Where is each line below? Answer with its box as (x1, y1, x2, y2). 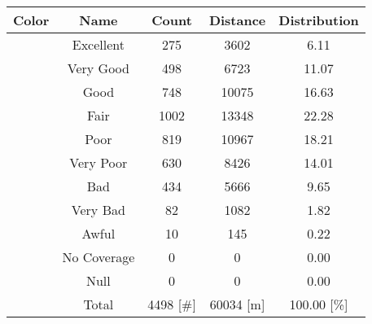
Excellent (72, 35, 125, 54)
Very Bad (71, 200, 125, 219)
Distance (208, 11, 266, 29)
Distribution (278, 11, 359, 29)
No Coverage (62, 247, 135, 266)
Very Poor (69, 153, 128, 172)
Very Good (67, 59, 129, 77)
